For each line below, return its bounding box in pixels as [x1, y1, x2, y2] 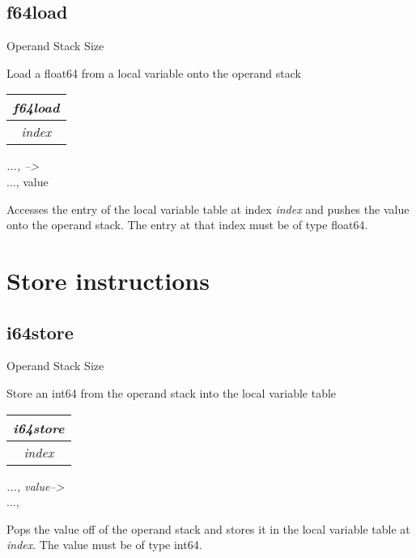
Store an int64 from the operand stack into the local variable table [6, 384, 337, 401]
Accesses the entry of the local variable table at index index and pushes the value [6, 200, 410, 217]
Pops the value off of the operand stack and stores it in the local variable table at [6, 520, 410, 537]
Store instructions [6, 263, 210, 296]
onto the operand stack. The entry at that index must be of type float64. [6, 216, 368, 233]
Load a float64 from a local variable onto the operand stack [6, 64, 301, 81]
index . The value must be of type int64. [6, 536, 202, 553]
